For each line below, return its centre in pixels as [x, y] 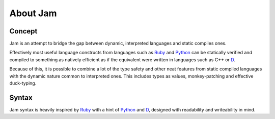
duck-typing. [23, 83]
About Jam [33, 13]
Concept [23, 31]
